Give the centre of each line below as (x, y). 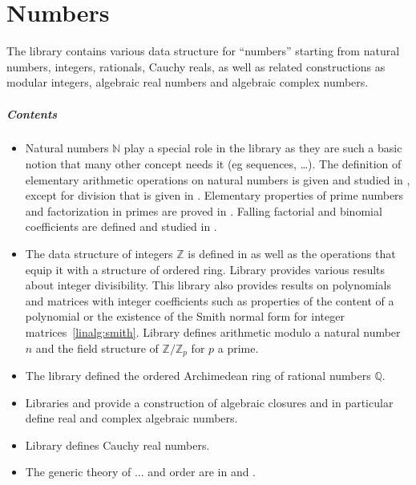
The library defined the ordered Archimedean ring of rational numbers (198, 376)
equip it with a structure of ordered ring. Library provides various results (205, 269)
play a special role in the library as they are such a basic (263, 148)
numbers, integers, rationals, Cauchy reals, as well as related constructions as (196, 66)
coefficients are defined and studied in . (121, 226)
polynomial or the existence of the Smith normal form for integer (185, 316)
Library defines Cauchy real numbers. (117, 445)
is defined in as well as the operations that (292, 254)
